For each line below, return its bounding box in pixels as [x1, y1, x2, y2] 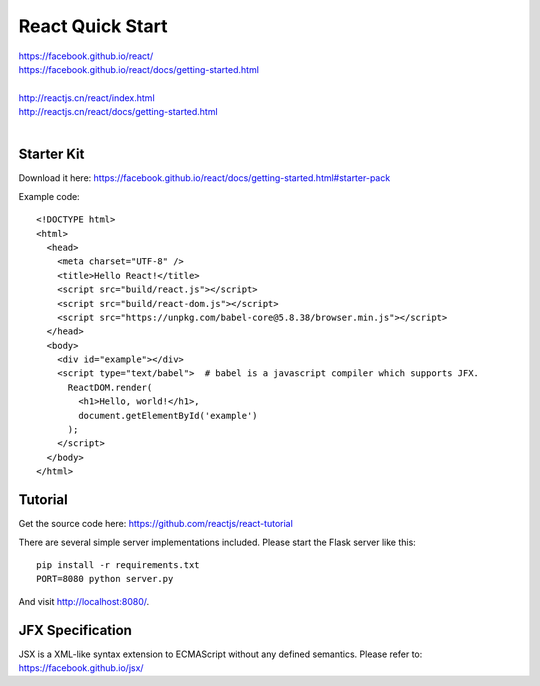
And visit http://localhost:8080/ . [18, 595, 150, 607]
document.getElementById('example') [78, 410, 259, 421]
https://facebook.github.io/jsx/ [18, 661, 144, 674]
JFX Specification [18, 621, 132, 639]
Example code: [18, 190, 80, 202]
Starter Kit [18, 146, 85, 163]
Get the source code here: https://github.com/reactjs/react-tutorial [18, 518, 294, 530]
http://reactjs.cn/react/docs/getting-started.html [18, 106, 219, 118]
